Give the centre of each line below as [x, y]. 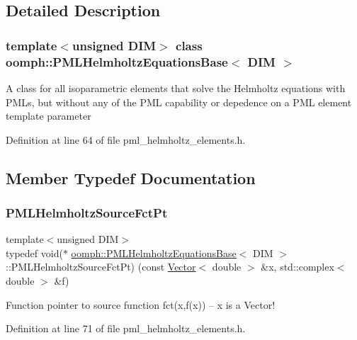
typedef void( [34, 253]
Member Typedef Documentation [131, 177]
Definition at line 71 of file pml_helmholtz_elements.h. [126, 328]
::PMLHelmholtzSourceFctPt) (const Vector [101, 267]
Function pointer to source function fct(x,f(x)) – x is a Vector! [141, 304]
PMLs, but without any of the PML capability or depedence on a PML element [179, 102]
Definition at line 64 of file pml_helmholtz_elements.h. [126, 139]
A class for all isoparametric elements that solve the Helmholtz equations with [176, 87]
